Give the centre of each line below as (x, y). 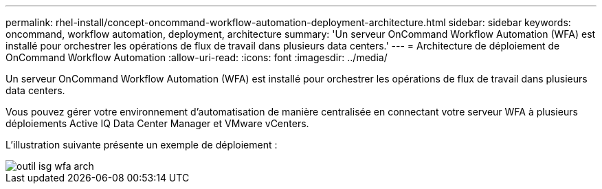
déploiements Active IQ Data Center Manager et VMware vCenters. (157, 123)
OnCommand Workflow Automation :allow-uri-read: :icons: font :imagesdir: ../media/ (197, 57)
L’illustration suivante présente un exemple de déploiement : (142, 145)
